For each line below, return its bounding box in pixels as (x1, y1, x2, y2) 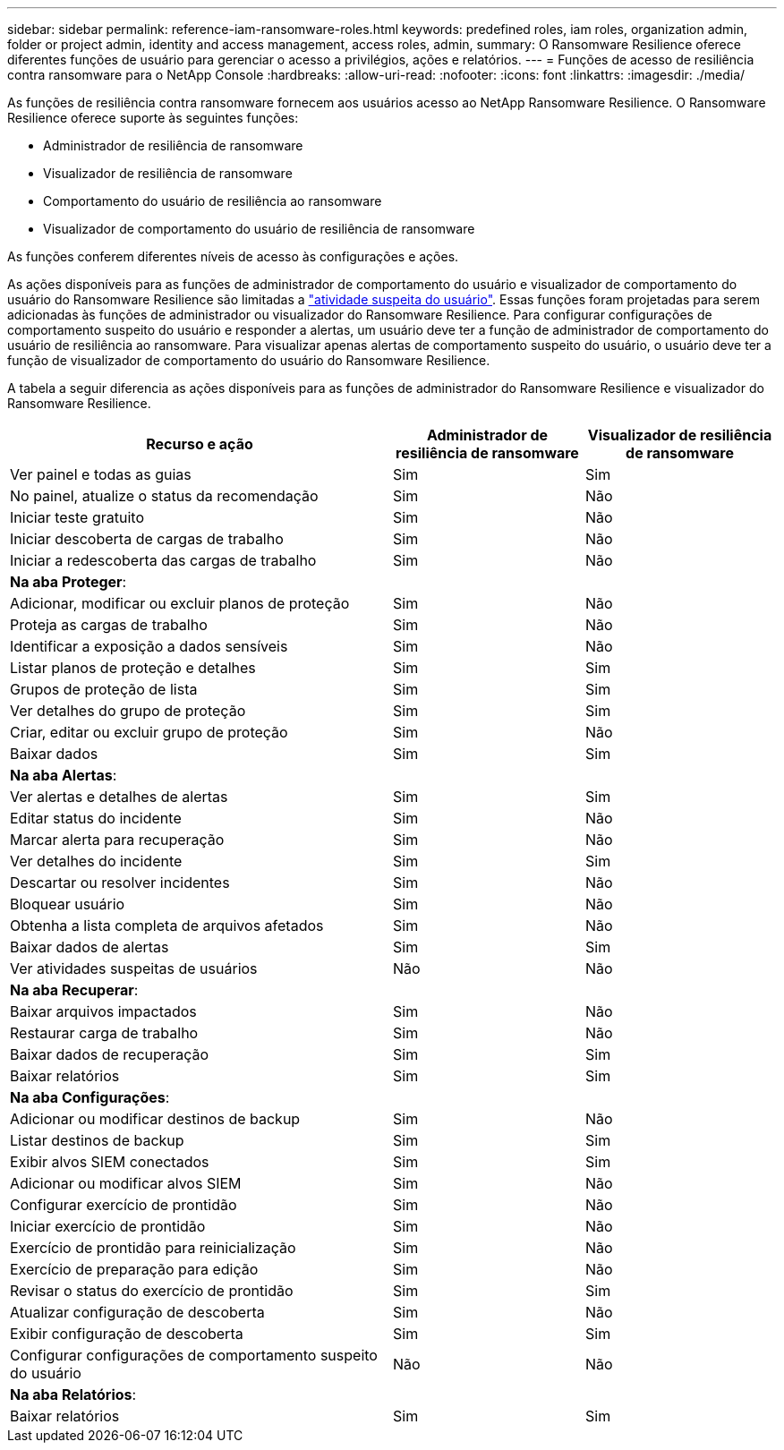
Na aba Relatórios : (10, 1386, 137, 1403)
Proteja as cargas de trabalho (10, 616, 208, 634)
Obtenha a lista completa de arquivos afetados (10, 917, 324, 934)
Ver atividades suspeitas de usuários (10, 960, 258, 977)
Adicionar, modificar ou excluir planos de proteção (10, 594, 350, 612)
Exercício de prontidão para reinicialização (10, 1239, 296, 1257)
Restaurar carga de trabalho (10, 1024, 199, 1042)
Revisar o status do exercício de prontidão (10, 1282, 294, 1300)
